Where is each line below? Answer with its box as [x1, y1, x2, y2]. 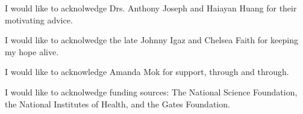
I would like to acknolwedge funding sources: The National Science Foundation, [5, 85, 298, 98]
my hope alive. [5, 45, 59, 58]
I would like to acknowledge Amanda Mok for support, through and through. [5, 65, 289, 78]
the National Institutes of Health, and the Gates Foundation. [5, 97, 230, 110]
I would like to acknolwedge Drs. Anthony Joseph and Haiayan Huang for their [5, 2, 297, 14]
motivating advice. [5, 13, 73, 26]
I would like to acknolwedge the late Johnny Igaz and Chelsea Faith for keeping [5, 34, 298, 46]
